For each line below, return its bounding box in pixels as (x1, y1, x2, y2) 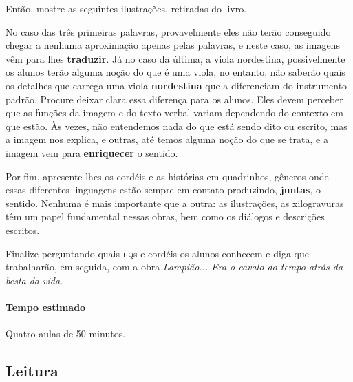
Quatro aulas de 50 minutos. (6, 326, 126, 341)
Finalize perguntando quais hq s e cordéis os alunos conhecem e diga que (6, 246, 309, 260)
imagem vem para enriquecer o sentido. (6, 145, 178, 160)
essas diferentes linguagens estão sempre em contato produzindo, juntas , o (6, 182, 321, 197)
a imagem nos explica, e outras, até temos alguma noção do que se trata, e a (6, 132, 328, 147)
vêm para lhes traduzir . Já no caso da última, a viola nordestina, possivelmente (6, 51, 345, 65)
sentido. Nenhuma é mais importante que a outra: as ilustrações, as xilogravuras (6, 195, 344, 210)
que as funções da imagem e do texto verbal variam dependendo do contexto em (6, 105, 343, 120)
